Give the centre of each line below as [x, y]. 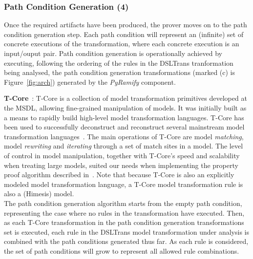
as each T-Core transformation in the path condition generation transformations [124, 222]
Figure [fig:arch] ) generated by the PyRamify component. [90, 82]
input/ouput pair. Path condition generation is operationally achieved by [113, 53]
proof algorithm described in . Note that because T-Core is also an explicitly [119, 175]
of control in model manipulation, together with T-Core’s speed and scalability [122, 155]
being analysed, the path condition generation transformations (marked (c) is [120, 72]
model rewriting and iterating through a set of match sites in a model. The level [124, 146]
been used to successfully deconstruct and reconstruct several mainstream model [124, 127]
